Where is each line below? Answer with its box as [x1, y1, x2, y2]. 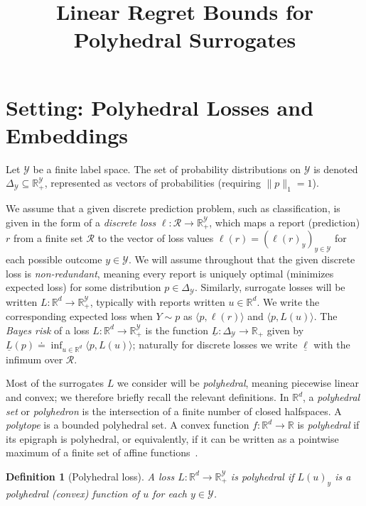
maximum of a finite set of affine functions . [6, 445, 198, 460]
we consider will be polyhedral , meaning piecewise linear [117, 375, 360, 390]
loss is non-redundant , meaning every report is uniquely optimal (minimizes [6, 265, 334, 280]
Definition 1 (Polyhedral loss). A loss [6, 468, 175, 483]
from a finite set [13, 231, 83, 246]
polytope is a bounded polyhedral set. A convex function [6, 417, 249, 432]
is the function [145, 322, 208, 337]
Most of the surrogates [6, 375, 104, 390]
